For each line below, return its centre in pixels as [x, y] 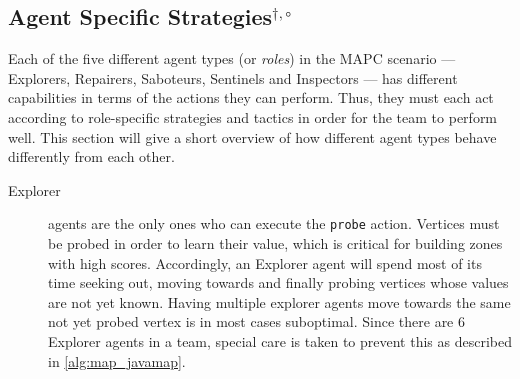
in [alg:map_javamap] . [117, 360]
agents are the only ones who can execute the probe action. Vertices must [274, 223]
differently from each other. [91, 156]
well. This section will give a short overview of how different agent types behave [252, 136]
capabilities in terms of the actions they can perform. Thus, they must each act [251, 97]
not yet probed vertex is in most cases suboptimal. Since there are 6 [257, 321]
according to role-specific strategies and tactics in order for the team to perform [253, 116]
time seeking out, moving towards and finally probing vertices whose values [278, 282]
